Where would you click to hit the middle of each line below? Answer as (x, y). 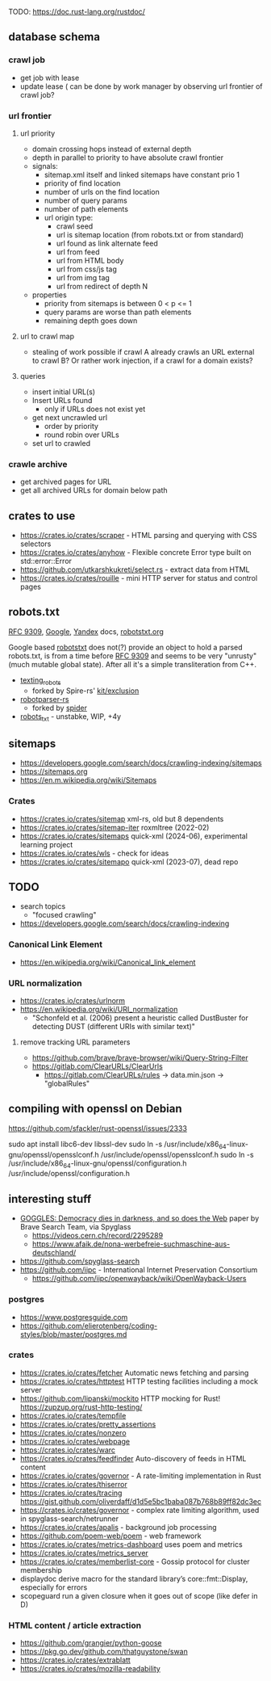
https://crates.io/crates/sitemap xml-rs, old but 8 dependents (122, 818)
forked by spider (59, 708)
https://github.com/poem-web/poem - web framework (110, 1536)
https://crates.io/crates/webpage (75, 1441)
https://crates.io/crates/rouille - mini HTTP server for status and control (139, 578)
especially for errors (54, 1587)
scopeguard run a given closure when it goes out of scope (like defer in (139, 1595)
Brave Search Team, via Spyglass (75, 1227)
